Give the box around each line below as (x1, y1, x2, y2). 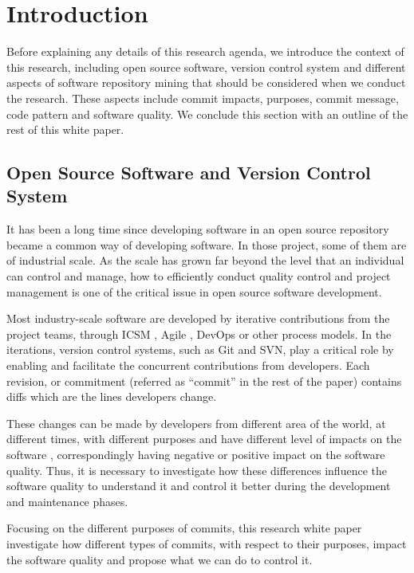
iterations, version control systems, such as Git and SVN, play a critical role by (6, 341, 394, 358)
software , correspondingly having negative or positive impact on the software (6, 446, 385, 462)
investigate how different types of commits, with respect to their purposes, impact (6, 535, 407, 551)
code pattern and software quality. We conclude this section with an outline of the (6, 105, 408, 122)
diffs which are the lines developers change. (6, 388, 217, 405)
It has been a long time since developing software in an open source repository (6, 221, 389, 237)
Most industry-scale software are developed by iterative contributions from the (6, 310, 390, 327)
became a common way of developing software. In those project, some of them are (6, 236, 407, 253)
